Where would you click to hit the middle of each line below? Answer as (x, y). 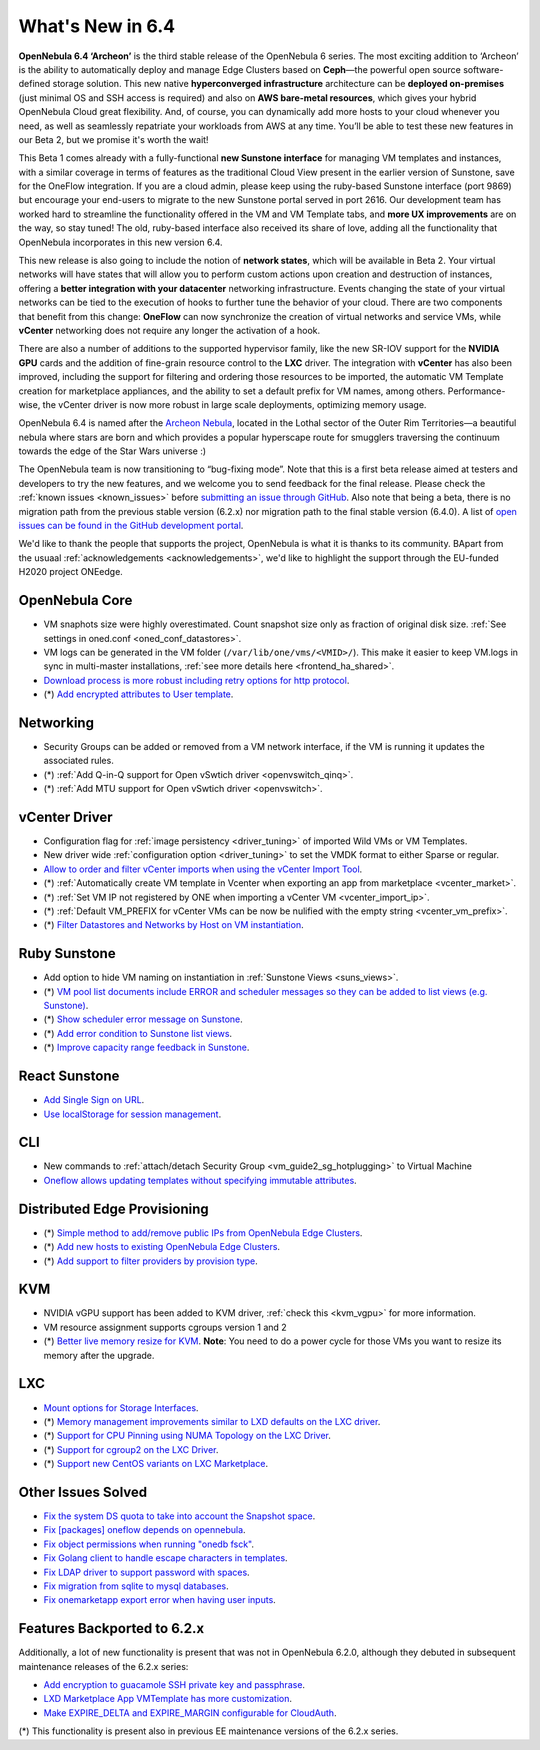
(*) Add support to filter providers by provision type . (151, 1261)
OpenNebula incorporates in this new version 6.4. (121, 242)
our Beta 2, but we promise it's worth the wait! (113, 139)
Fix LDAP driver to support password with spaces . (146, 1572)
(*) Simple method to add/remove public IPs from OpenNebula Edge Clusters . (203, 1232)
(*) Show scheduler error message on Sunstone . (143, 1019)
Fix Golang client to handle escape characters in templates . (166, 1558)
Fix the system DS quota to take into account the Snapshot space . (179, 1516)
